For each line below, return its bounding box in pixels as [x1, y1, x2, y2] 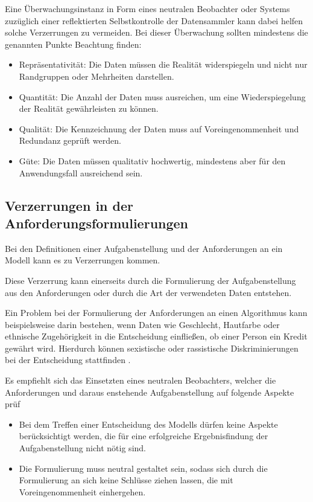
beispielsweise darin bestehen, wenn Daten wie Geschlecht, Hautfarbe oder [5, 318, 280, 330]
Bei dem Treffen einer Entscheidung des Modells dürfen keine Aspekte [19, 417, 278, 430]
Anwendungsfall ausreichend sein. [19, 166, 143, 179]
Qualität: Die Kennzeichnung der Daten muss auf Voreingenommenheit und [19, 122, 299, 135]
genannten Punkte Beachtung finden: [5, 37, 142, 50]
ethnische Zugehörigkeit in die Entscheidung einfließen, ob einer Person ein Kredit [5, 330, 308, 343]
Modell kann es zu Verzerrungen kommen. [5, 254, 160, 266]
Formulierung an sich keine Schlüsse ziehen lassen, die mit [19, 474, 233, 486]
